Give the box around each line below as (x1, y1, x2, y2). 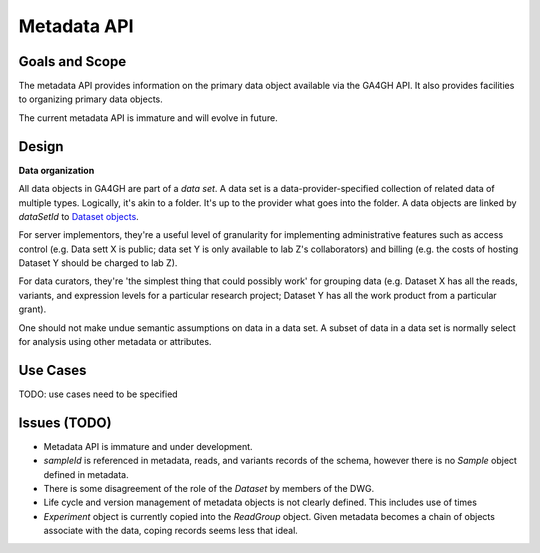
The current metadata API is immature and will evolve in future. (18, 111, 279, 124)
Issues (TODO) (18, 414, 112, 431)
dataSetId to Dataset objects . (18, 210, 139, 222)
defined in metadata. (43, 468, 129, 480)
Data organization (18, 164, 95, 176)
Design (18, 138, 64, 155)
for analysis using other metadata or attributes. (18, 336, 212, 348)
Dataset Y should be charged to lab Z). (18, 257, 178, 269)
